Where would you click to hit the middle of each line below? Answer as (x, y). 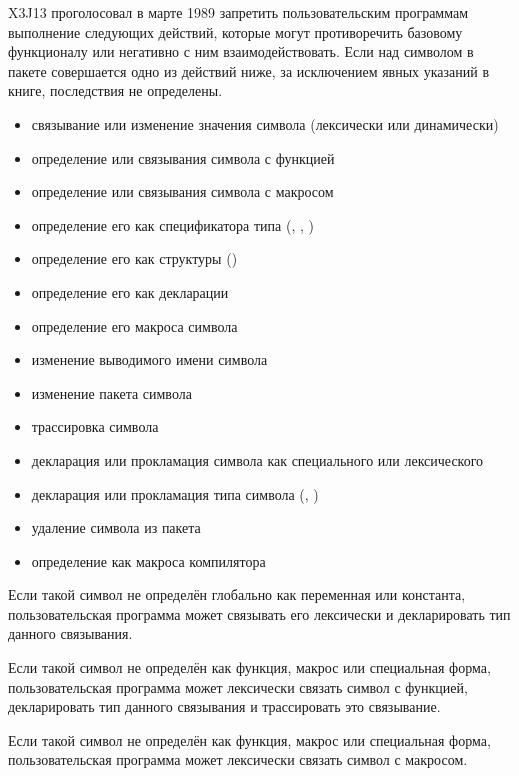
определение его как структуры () (134, 258)
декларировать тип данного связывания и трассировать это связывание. (224, 706)
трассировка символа (95, 426)
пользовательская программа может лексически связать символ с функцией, (238, 686)
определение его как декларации (130, 291)
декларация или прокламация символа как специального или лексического (257, 459)
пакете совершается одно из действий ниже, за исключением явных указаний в (249, 70)
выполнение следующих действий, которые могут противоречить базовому (235, 31)
